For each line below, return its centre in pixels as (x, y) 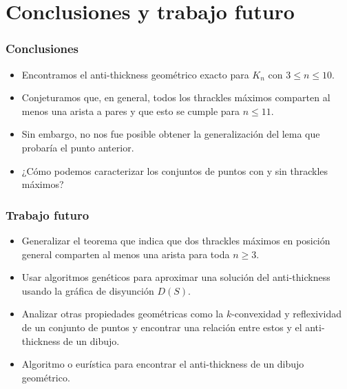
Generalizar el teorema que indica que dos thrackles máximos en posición (176, 240)
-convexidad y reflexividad (287, 314)
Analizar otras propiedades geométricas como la (123, 314)
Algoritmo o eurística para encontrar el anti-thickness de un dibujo (163, 364)
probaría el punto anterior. (78, 147)
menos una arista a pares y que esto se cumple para (131, 111)
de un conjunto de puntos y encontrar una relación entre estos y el (162, 327)
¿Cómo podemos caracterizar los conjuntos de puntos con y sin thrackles (175, 170)
